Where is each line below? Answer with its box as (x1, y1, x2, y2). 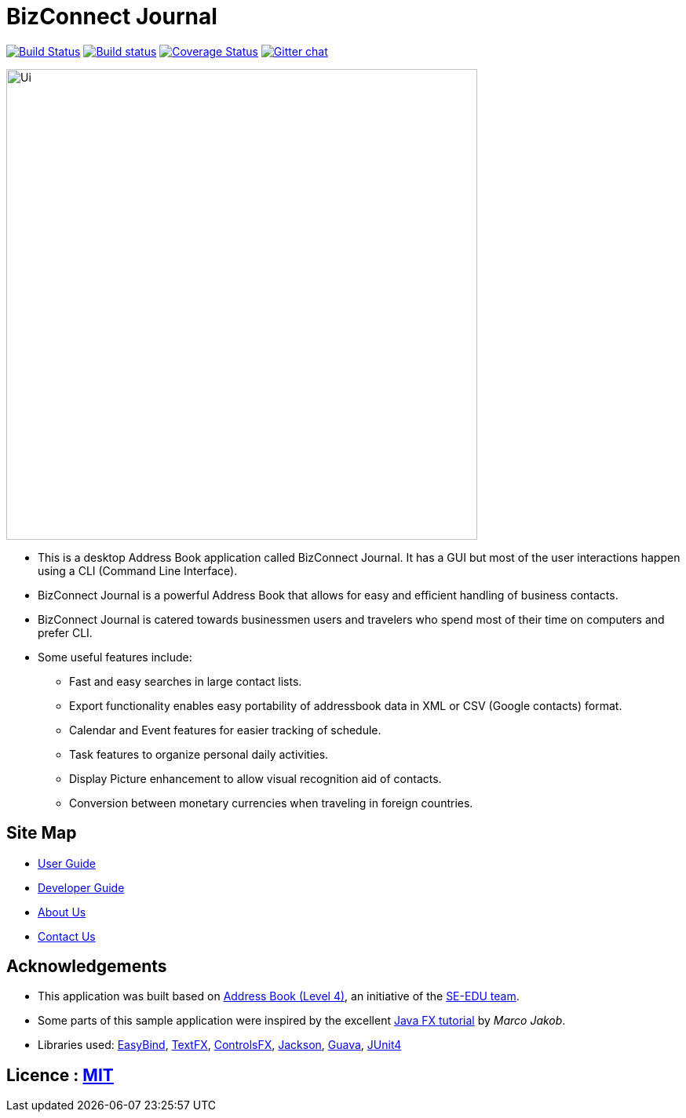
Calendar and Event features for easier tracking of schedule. (69, 723, 381, 737)
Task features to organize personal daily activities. (69, 747, 329, 761)
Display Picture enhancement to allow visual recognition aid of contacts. (69, 771, 442, 785)
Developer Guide (38, 880, 125, 894)
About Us (38, 905, 86, 919)
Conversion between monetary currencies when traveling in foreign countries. (69, 796, 473, 810)
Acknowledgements (6, 956, 167, 977)
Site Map (6, 823, 77, 843)
